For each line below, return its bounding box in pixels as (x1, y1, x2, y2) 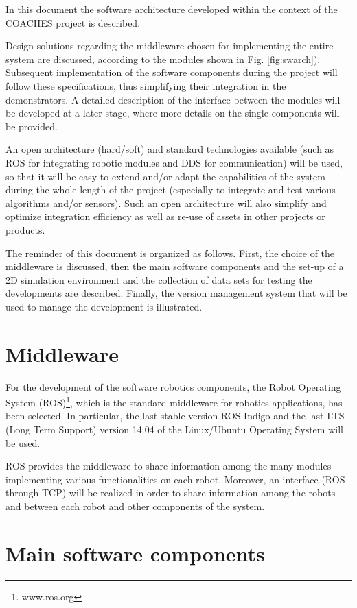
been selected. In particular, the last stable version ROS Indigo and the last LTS (5, 409, 345, 423)
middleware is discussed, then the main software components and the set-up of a (5, 259, 344, 273)
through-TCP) (5, 485, 67, 500)
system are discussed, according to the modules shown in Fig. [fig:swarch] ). (5, 51, 321, 66)
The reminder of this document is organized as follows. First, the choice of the (5, 245, 335, 260)
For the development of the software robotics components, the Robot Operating (5, 379, 341, 393)
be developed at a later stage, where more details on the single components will (5, 106, 340, 120)
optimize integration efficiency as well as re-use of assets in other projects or (5, 209, 325, 223)
